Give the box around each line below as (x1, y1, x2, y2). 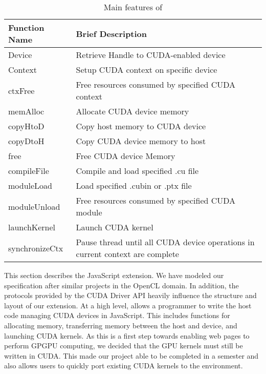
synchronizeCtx (8, 242, 63, 254)
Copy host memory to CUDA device (76, 120, 206, 132)
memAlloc (8, 105, 45, 117)
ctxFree (8, 84, 35, 96)
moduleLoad (8, 180, 53, 191)
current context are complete (76, 248, 179, 260)
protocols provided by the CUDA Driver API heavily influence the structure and (4, 290, 257, 301)
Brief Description (76, 27, 147, 40)
